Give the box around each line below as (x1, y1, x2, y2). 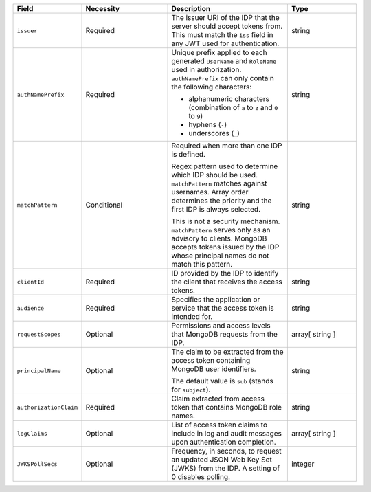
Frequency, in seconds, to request (171, 447, 282, 456)
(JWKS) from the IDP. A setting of (171, 464, 280, 473)
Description (171, 4, 211, 13)
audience (16, 304, 45, 312)
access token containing (171, 356, 251, 365)
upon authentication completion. (171, 437, 276, 447)
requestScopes (16, 331, 61, 338)
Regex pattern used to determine (171, 161, 278, 171)
